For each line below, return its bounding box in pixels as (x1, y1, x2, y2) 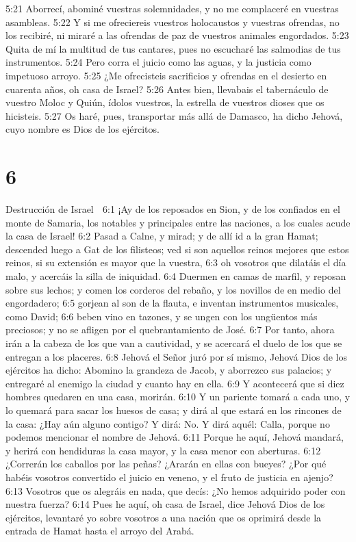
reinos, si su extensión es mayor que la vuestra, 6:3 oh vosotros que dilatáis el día (5, 255, 346, 270)
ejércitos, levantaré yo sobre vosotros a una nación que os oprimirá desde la (5, 510, 322, 524)
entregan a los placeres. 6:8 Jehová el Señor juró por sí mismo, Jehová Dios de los (5, 349, 347, 363)
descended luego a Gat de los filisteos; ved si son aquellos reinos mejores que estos (5, 242, 349, 256)
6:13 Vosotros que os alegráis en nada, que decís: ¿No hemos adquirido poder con (5, 483, 346, 498)
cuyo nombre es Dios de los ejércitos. (5, 122, 160, 136)
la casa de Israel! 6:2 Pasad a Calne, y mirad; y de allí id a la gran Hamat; (5, 229, 318, 243)
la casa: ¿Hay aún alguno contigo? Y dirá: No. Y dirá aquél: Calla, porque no (5, 416, 330, 430)
